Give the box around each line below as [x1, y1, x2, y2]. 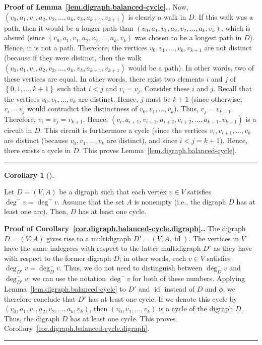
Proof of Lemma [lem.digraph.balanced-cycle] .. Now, [4, 2, 188, 12]
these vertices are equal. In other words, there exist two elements [4, 73, 204, 84]
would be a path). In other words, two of [128, 62, 254, 73]
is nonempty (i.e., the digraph [134, 196, 226, 206]
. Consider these [140, 83, 190, 94]
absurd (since [4, 32, 45, 43]
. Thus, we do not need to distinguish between [59, 262, 203, 273]
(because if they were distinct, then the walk [4, 52, 142, 63]
